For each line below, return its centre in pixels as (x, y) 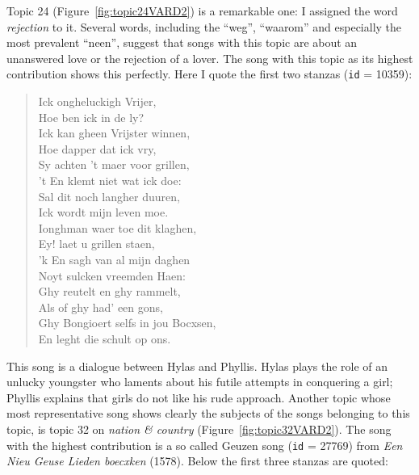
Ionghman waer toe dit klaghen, (117, 227)
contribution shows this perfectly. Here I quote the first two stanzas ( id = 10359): (209, 74)
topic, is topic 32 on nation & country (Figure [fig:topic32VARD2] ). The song (199, 429)
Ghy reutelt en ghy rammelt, (109, 291)
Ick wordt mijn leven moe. (103, 212)
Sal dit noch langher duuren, (109, 196)
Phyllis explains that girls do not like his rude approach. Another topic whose (199, 397)
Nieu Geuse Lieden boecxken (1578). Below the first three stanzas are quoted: (197, 461)
